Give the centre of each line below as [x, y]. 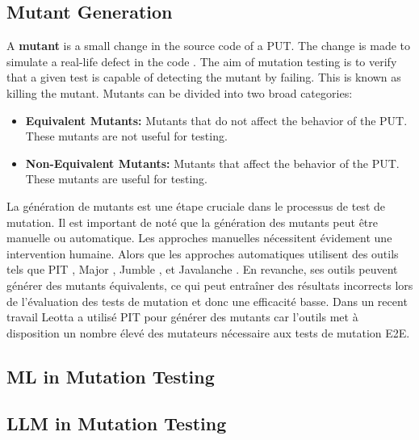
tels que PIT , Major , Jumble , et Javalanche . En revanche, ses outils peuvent [202, 269]
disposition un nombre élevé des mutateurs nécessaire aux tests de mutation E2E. [208, 332]
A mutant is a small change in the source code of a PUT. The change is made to [208, 46]
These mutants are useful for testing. [116, 179]
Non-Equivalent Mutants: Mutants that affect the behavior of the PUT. [212, 163]
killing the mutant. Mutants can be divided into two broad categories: [180, 92]
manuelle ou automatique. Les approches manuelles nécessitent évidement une [199, 238]
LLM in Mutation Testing [117, 423]
